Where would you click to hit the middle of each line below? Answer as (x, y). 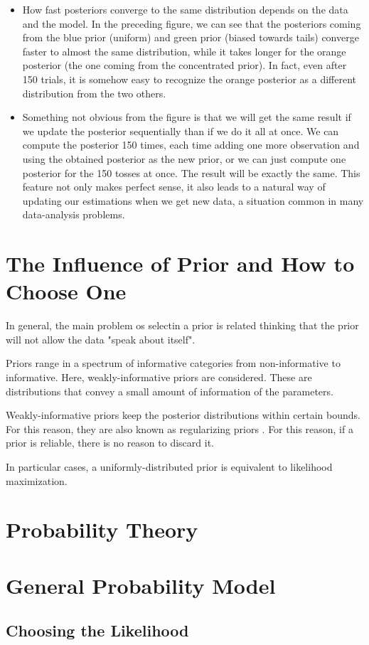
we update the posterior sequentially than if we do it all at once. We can (181, 130)
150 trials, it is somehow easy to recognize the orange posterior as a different (189, 79)
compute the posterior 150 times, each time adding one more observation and (191, 145)
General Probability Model (141, 585)
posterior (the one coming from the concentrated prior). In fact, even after (184, 65)
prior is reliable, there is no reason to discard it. (110, 443)
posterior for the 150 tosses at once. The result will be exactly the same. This (191, 172)
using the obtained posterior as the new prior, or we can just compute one (184, 158)
